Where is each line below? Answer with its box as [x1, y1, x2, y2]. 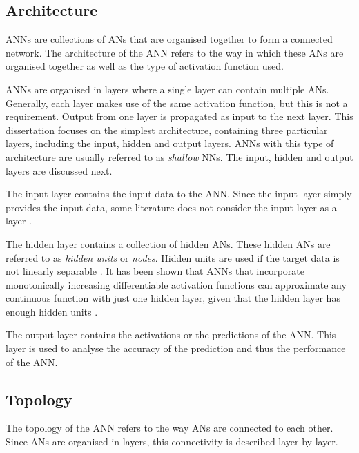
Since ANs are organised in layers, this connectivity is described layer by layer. [6, 434, 338, 449]
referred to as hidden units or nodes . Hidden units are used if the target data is [6, 250, 340, 264]
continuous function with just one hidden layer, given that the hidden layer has [6, 291, 340, 305]
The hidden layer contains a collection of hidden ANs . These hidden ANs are [6, 236, 331, 251]
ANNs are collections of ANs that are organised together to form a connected [6, 32, 333, 46]
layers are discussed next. [6, 163, 113, 177]
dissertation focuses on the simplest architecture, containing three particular [6, 122, 328, 137]
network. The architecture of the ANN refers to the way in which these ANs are [6, 45, 344, 59]
